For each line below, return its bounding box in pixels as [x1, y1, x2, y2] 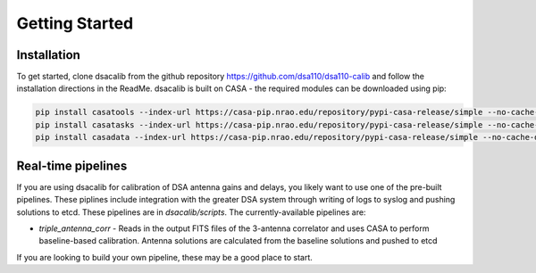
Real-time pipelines [16, 158, 128, 173]
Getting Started [16, 13, 134, 33]
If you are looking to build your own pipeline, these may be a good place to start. [16, 252, 313, 262]
